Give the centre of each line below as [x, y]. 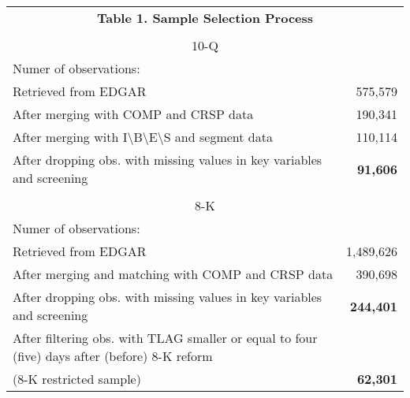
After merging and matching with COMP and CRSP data [173, 274]
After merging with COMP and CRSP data [133, 114]
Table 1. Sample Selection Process [205, 18]
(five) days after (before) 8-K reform [113, 356]
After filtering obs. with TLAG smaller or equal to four [165, 338]
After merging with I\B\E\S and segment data [143, 137]
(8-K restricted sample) [77, 379]
